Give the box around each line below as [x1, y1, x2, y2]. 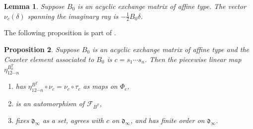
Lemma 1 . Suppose [4, 1, 65, 11]
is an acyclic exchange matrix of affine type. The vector [77, 1, 246, 11]
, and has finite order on [130, 115, 205, 125]
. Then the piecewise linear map [144, 54, 242, 64]
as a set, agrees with [42, 115, 104, 125]
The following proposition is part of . [4, 27, 116, 38]
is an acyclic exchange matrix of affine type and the [92, 44, 250, 55]
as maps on [83, 81, 118, 91]
